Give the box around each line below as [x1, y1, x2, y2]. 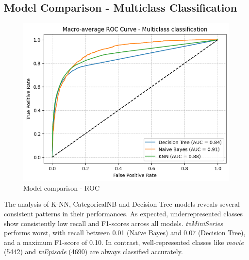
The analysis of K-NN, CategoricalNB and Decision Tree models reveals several [4, 199, 240, 209]
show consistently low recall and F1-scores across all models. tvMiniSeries [4, 218, 223, 228]
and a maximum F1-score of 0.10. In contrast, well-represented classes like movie [4, 237, 244, 247]
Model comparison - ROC [23, 182, 100, 193]
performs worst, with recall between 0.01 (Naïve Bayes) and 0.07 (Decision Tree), [4, 227, 246, 238]
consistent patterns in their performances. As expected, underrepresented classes [4, 209, 243, 219]
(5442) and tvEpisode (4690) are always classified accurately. [4, 246, 183, 257]
